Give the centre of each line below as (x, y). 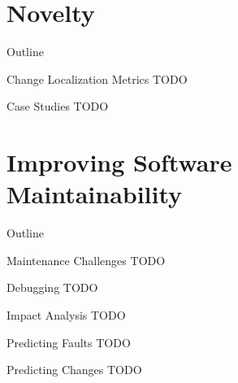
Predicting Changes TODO (74, 370)
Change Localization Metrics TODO (97, 78)
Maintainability (95, 194)
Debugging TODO (52, 287)
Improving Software (119, 162)
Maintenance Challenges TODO (86, 260)
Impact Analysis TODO (66, 315)
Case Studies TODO (58, 106)
